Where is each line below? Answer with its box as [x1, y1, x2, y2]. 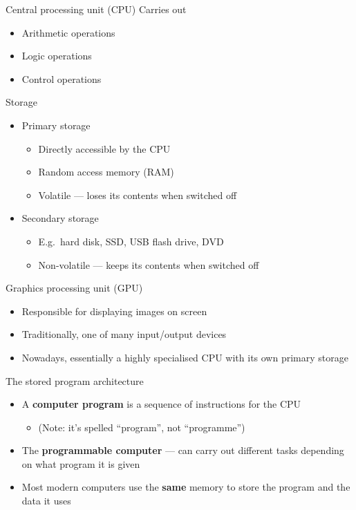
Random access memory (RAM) [38, 164, 174, 179]
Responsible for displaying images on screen [21, 303, 207, 318]
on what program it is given [21, 456, 140, 471]
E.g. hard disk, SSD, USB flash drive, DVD [38, 234, 224, 248]
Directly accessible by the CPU [38, 141, 171, 155]
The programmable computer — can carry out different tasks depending [21, 443, 344, 457]
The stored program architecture [6, 373, 144, 388]
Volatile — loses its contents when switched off [38, 187, 237, 202]
